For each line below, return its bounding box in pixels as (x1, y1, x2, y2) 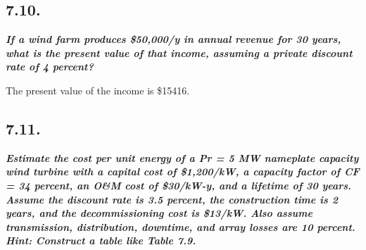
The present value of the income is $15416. (6, 82, 190, 97)
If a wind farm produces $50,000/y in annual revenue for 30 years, (6, 32, 341, 46)
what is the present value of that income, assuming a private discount (6, 45, 353, 60)
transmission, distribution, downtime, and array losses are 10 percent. (6, 219, 355, 234)
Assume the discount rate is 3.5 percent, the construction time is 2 (6, 192, 338, 206)
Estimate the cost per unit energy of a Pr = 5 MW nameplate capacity (6, 150, 359, 165)
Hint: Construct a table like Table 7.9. (6, 233, 196, 248)
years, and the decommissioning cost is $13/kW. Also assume (6, 206, 313, 220)
